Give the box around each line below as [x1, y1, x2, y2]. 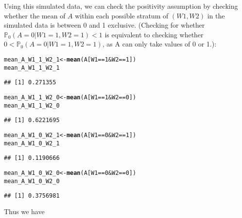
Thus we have [4, 206, 45, 216]
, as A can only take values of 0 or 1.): [102, 39, 217, 49]
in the [207, 10, 225, 20]
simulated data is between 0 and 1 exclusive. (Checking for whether [4, 20, 205, 30]
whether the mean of [4, 10, 66, 20]
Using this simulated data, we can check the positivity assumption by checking [4, 1, 238, 11]
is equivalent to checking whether [104, 29, 204, 39]
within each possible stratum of [75, 10, 169, 20]
